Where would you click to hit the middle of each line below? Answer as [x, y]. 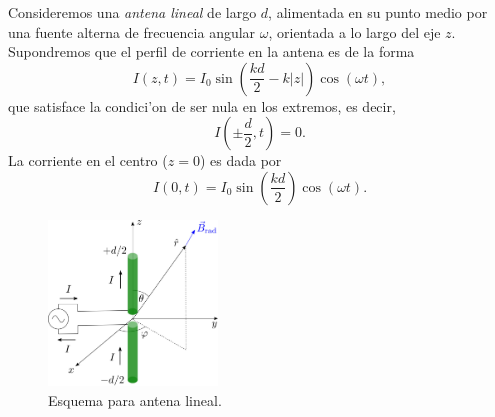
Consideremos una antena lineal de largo [132, 12]
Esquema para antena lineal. [135, 399]
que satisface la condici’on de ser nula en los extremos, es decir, [202, 105]
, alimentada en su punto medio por [378, 12]
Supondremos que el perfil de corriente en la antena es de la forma [211, 51]
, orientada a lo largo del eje [354, 31]
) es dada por [240, 160]
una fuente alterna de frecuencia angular [132, 31]
